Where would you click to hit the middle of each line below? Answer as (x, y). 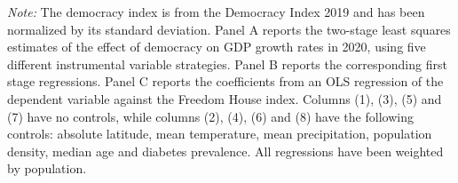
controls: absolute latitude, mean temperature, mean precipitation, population (220, 134)
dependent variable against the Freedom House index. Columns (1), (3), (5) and (225, 98)
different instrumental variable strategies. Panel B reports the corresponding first (227, 64)
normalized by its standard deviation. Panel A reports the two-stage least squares (229, 29)
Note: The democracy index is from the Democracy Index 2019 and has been (216, 12)
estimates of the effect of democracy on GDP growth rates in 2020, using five (217, 47)
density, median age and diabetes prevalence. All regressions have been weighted (225, 151)
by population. (47, 168)
